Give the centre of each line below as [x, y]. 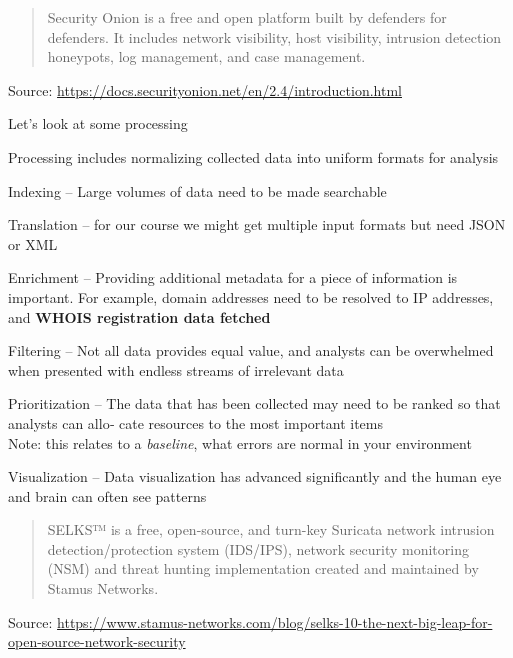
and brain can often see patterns [107, 495]
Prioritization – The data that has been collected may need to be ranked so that [254, 403]
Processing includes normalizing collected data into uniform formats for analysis [253, 156]
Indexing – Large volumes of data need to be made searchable [197, 190]
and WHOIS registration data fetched [139, 316]
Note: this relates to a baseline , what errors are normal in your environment [240, 442]
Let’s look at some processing [98, 123]
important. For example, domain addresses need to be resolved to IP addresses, [251, 296]
